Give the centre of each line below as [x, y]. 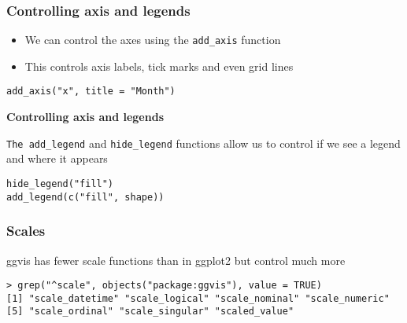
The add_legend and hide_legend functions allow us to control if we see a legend [203, 143]
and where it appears [57, 158]
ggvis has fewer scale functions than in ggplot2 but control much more [176, 260]
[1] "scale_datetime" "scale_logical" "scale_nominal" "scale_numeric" [198, 298]
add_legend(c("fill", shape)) [85, 197]
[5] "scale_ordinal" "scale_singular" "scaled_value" [150, 312]
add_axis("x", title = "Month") [91, 92]
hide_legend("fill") [60, 184]
